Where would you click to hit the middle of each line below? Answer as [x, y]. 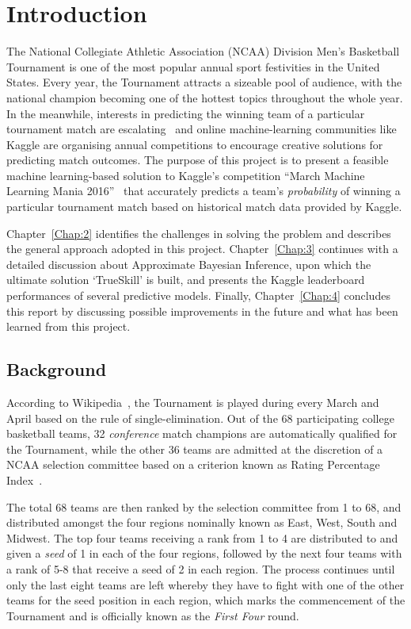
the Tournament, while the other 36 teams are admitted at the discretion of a [195, 449]
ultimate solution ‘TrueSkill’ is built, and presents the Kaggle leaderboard [186, 280]
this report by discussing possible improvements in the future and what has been [202, 311]
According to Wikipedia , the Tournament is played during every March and [193, 403]
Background [57, 369]
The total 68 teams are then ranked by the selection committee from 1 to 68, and [204, 506]
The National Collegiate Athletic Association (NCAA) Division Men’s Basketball [203, 51]
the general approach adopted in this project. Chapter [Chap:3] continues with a [202, 249]
